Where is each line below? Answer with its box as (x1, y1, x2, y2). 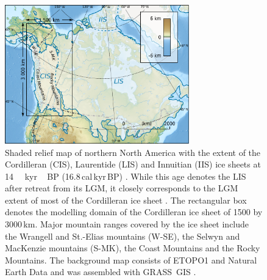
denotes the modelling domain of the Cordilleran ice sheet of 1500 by (5, 205, 263, 218)
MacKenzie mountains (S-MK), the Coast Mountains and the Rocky (5, 241, 260, 254)
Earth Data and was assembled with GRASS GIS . (5, 265, 196, 278)
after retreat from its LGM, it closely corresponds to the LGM (5, 182, 238, 194)
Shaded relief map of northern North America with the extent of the (5, 146, 261, 158)
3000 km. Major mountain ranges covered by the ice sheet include (5, 218, 249, 230)
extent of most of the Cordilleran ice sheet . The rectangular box (5, 193, 247, 206)
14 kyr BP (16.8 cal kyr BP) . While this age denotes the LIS (5, 169, 246, 182)
